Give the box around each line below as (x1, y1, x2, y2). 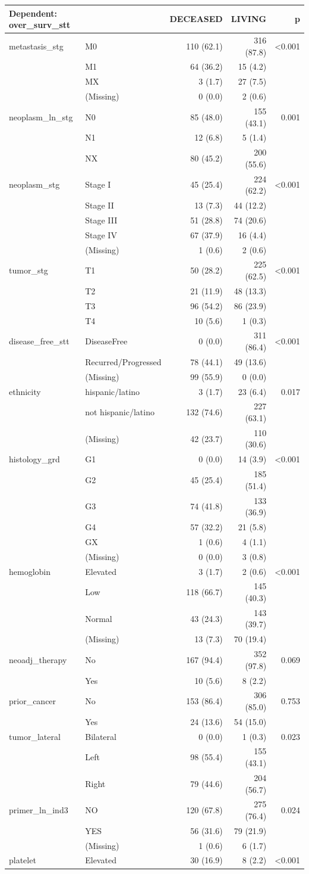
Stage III (85, 213, 118, 226)
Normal (85, 612, 112, 624)
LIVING (231, 13, 267, 25)
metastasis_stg (9, 39, 64, 52)
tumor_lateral (9, 730, 61, 742)
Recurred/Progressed (85, 355, 162, 368)
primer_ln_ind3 (9, 804, 68, 816)
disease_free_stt (9, 335, 70, 347)
